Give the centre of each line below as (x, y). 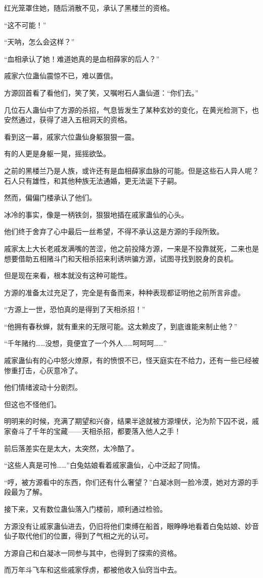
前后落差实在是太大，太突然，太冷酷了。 (71, 448)
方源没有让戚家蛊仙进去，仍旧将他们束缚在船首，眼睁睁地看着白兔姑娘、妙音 (131, 526)
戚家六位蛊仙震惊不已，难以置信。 (61, 76)
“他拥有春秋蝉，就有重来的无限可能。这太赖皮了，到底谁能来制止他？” (121, 326)
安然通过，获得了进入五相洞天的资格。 (68, 120)
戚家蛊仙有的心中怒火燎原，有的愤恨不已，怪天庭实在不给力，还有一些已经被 (131, 360)
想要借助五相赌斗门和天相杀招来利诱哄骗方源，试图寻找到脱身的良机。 (121, 258)
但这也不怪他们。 (32, 404)
